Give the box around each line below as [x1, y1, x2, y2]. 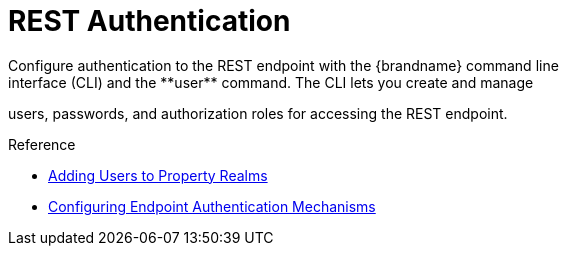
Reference [8, 135, 76, 153]
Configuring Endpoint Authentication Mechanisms [48, 197, 376, 215]
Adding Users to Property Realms [48, 166, 268, 184]
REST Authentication [8, 4, 291, 38]
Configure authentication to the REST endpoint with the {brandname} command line [8, 56, 559, 74]
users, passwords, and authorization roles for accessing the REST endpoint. [8, 104, 508, 122]
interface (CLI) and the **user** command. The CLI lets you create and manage [8, 73, 534, 91]
